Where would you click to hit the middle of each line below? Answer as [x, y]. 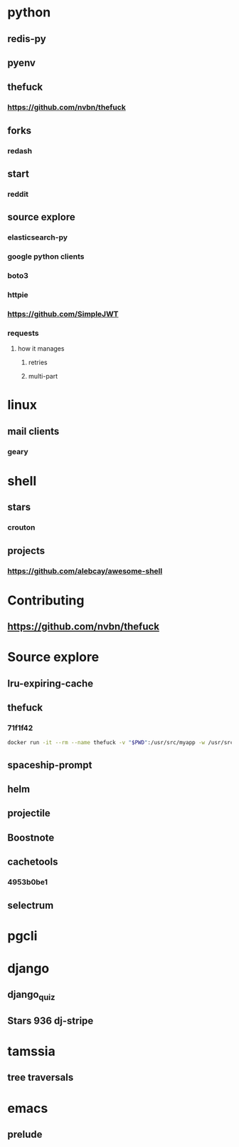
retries [38, 362]
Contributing [46, 600]
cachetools [33, 862]
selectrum [31, 905]
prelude [25, 1135]
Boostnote [31, 837]
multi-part [43, 376]
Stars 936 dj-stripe [51, 1020]
